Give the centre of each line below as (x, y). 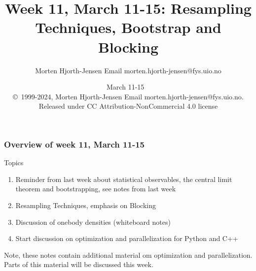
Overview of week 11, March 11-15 (74, 144)
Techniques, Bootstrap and (128, 27)
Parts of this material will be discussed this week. (79, 264)
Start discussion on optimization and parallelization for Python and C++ (127, 238)
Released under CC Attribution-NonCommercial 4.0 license (128, 106)
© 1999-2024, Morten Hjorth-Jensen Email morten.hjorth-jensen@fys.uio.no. (128, 96)
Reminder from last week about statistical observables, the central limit (124, 179)
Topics (14, 163)
